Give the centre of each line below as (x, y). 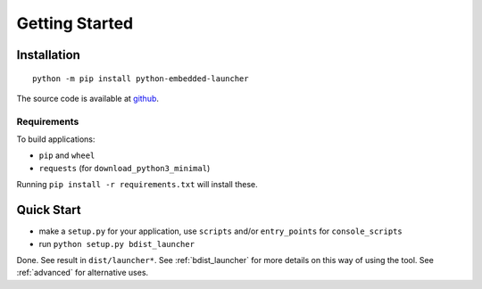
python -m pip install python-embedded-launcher (141, 78)
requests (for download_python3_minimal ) (125, 168)
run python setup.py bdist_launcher (117, 244)
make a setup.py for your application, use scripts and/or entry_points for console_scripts (221, 231)
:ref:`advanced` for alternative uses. (83, 273)
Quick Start (49, 210)
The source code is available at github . (88, 98)
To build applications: (56, 139)
